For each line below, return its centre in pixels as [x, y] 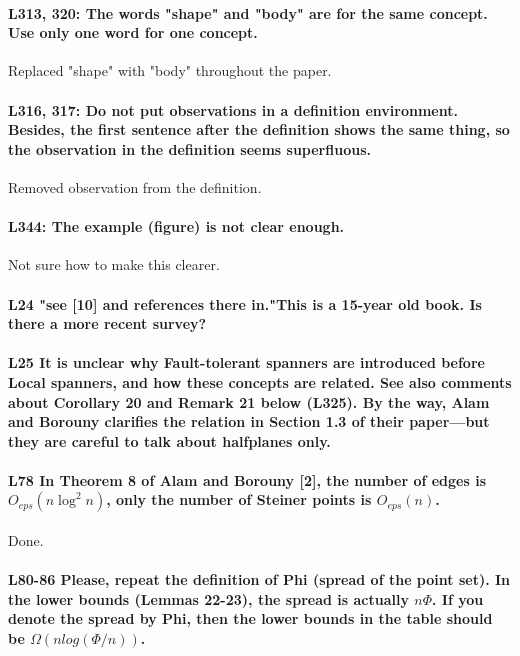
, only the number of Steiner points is [239, 499]
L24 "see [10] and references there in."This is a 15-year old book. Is [245, 303]
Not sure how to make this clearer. [114, 264]
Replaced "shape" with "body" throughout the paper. [170, 70]
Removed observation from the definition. [135, 186]
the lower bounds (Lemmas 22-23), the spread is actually [208, 598]
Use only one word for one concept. [133, 32]
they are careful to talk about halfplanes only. [169, 440]
